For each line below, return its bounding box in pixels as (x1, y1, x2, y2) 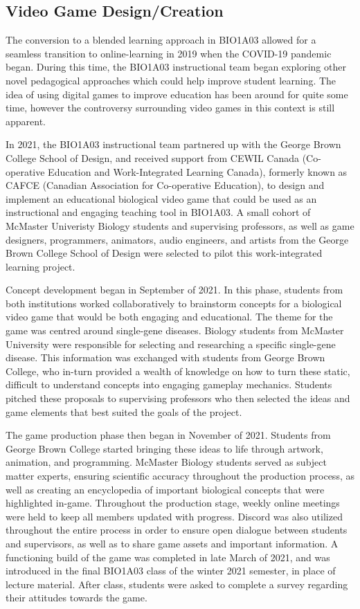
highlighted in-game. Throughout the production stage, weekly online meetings (6, 496, 340, 510)
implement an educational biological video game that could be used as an (6, 191, 317, 206)
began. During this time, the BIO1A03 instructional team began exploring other (6, 60, 346, 74)
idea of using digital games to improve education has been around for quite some (6, 87, 348, 101)
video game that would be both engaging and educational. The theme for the (6, 309, 333, 324)
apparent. (6, 113, 46, 128)
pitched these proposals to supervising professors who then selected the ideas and (6, 391, 350, 406)
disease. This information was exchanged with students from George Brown (6, 350, 325, 365)
